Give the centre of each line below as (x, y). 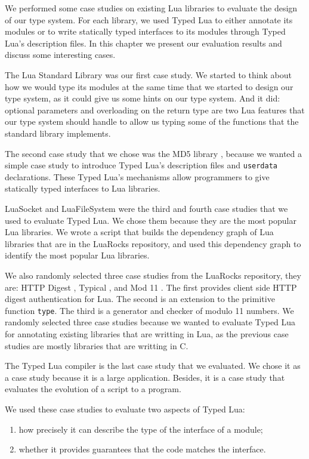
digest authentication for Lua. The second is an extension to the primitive (140, 299)
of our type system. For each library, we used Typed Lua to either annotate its (149, 19)
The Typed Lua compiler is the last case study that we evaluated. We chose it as (153, 366)
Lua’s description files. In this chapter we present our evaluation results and (143, 43)
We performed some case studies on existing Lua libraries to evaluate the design (151, 8)
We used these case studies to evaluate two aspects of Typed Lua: (125, 409)
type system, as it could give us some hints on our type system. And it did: (143, 98)
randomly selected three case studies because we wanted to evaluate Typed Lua (150, 322)
